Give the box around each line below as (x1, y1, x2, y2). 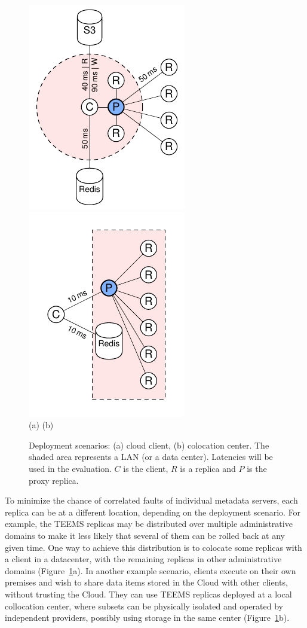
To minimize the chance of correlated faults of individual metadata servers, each (5, 494, 298, 507)
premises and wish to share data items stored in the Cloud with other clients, (5, 576, 288, 589)
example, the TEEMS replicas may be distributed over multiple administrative (5, 517, 293, 530)
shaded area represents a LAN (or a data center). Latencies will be (29, 450, 273, 463)
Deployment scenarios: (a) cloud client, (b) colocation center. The (29, 438, 269, 451)
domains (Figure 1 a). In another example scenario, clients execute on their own (5, 564, 296, 577)
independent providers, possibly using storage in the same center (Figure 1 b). (5, 611, 290, 624)
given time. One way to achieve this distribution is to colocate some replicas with (5, 541, 302, 553)
